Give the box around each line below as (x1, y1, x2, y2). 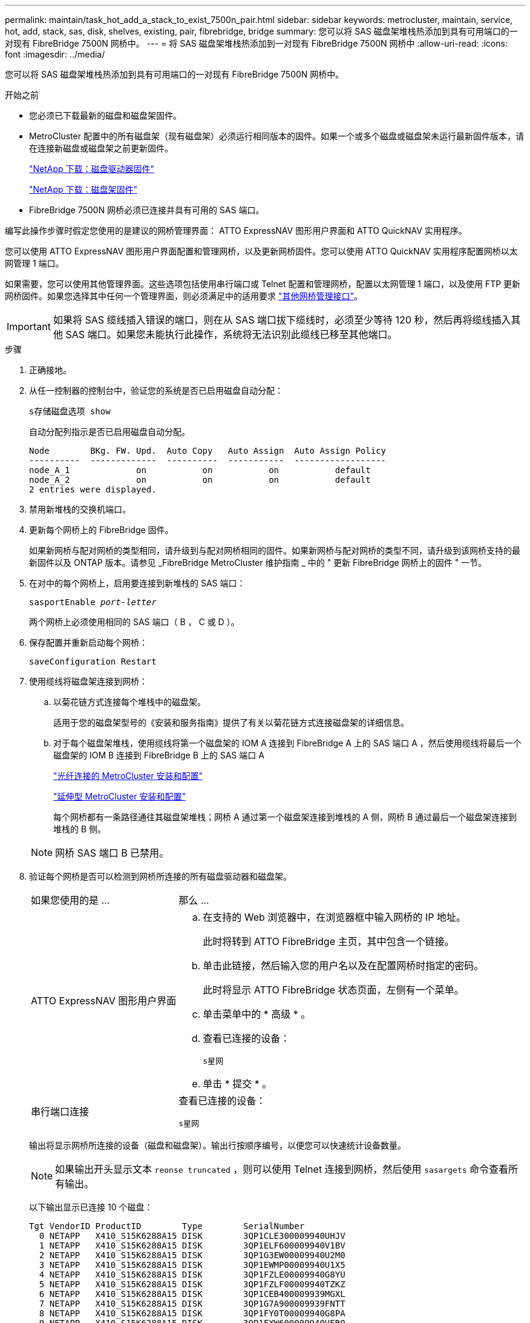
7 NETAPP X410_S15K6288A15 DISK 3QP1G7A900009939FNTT (39, 1299, 345, 1308)
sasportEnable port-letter (29, 597, 157, 607)
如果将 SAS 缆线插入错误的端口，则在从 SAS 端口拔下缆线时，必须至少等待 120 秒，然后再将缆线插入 (53, 314, 511, 326)
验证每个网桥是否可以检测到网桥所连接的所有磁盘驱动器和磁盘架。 (29, 871, 292, 881)
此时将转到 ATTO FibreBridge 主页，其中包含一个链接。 (203, 935, 454, 947)
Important (7, 320, 51, 333)
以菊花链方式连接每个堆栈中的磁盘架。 (53, 697, 206, 707)
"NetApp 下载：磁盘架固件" (29, 184, 138, 194)
